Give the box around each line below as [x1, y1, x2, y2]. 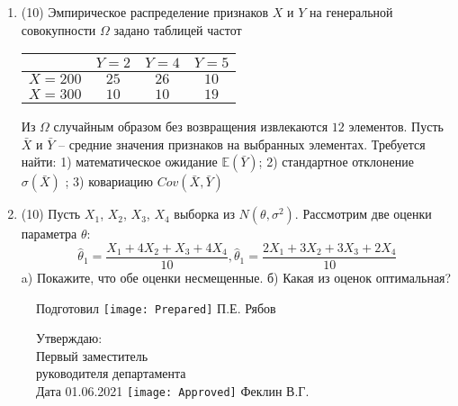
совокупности [21, 20, 96, 39]
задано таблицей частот [113, 20, 242, 39]
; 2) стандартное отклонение [258, 152, 414, 171]
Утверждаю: [36, 329, 103, 347]
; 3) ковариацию [65, 172, 154, 191]
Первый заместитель [36, 346, 148, 365]
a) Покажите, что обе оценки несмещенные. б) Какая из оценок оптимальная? [21, 268, 452, 287]
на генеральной [310, 3, 393, 21]
